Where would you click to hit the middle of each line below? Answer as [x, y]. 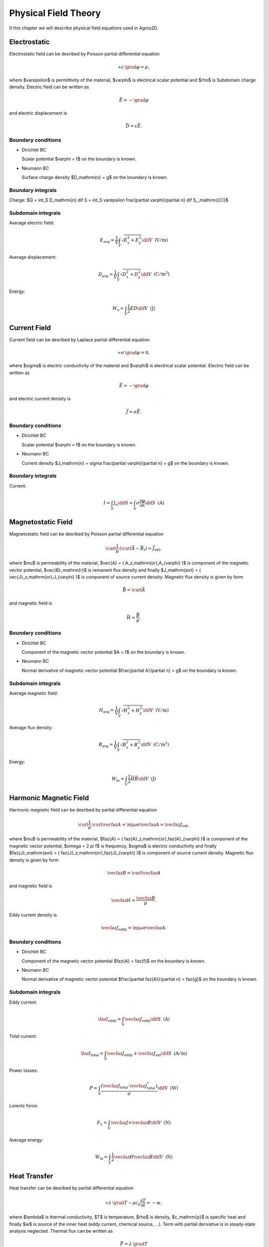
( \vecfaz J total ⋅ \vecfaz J [124, 1086]
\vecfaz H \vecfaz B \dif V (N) [143, 1157]
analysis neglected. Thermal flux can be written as [61, 1231]
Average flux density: [31, 727]
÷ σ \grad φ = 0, [134, 353]
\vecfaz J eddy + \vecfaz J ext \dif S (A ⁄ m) [147, 1054]
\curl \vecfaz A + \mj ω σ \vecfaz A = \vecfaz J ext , [140, 825]
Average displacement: [33, 257]
